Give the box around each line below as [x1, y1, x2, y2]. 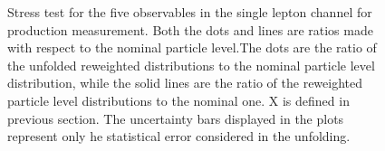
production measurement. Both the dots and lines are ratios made [7, 20, 373, 39]
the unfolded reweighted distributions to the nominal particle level [7, 55, 375, 74]
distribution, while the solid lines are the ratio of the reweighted [7, 73, 363, 92]
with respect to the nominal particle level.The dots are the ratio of [7, 38, 377, 57]
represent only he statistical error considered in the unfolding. [7, 127, 351, 146]
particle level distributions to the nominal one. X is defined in [7, 90, 350, 109]
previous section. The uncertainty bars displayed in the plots [7, 109, 344, 127]
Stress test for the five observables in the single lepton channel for [7, 3, 372, 21]
